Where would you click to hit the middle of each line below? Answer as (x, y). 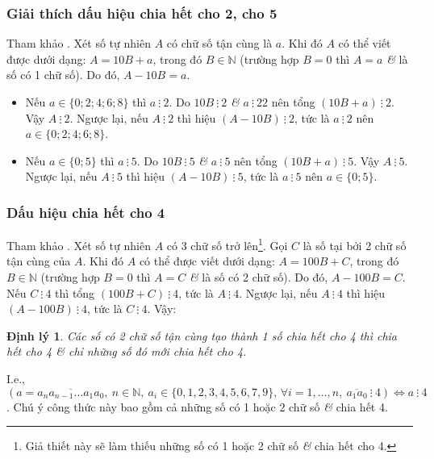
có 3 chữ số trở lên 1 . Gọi (227, 244)
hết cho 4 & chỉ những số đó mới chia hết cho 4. (127, 351)
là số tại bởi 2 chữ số (355, 245)
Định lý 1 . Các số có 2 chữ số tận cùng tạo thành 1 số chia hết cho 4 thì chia (202, 335)
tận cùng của (39, 261)
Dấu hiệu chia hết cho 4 (86, 212)
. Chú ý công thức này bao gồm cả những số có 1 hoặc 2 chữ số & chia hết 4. (197, 406)
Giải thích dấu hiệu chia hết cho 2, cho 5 (142, 13)
